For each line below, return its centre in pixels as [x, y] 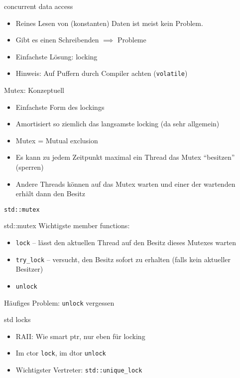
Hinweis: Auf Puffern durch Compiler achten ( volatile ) [102, 73]
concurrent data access [39, 6]
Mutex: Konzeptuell [34, 90]
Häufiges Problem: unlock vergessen [59, 302]
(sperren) [30, 167]
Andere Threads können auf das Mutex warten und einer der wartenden [125, 184]
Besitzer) [29, 269]
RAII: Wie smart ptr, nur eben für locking [80, 336]
